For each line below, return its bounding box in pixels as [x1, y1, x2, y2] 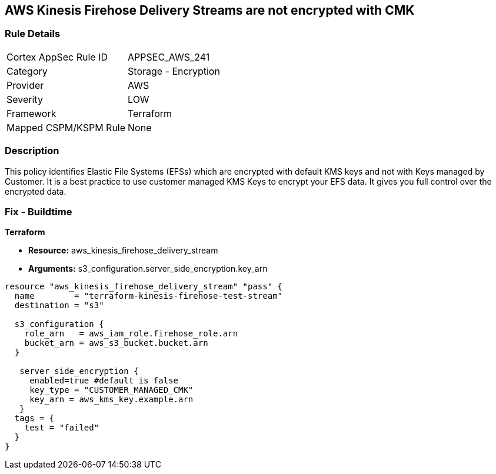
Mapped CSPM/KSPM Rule [6, 121, 126, 133]
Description [5, 145, 59, 157]
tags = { [14, 413, 55, 423]
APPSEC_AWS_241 [128, 51, 210, 63]
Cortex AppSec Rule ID [6, 51, 108, 63]
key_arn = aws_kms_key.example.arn [29, 395, 194, 405]
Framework [6, 107, 56, 119]
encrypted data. [5, 186, 66, 196]
